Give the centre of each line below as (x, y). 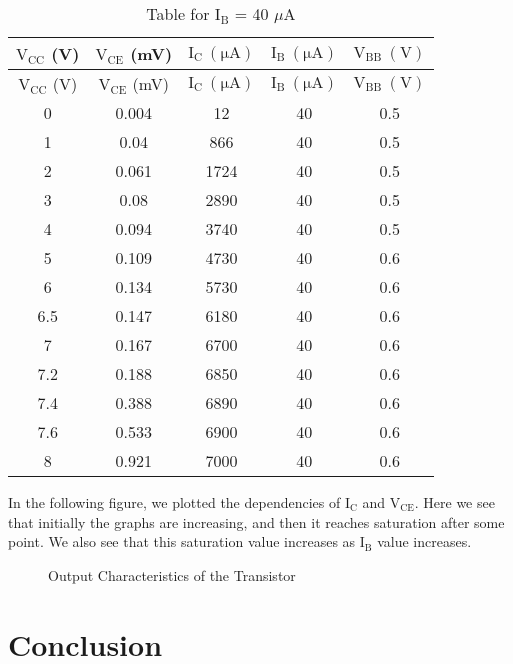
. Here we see (454, 502)
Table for (178, 13)
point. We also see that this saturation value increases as (182, 541)
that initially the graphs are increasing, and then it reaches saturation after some (256, 521)
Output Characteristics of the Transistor (172, 574)
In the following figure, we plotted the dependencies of (174, 502)
